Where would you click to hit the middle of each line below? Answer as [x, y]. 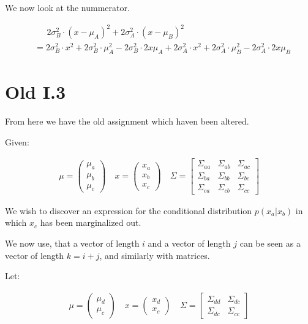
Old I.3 [35, 92]
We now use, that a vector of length [72, 243]
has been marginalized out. [91, 222]
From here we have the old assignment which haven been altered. [127, 121]
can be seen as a [270, 243]
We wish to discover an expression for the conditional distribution [129, 210]
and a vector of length [189, 243]
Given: [17, 141]
